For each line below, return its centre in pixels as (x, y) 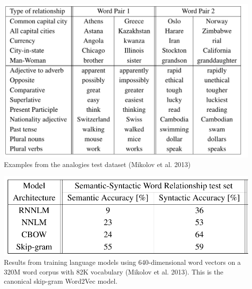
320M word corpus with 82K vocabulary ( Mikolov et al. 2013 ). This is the (114, 271)
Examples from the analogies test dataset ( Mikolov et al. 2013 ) (97, 164)
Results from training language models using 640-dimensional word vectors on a (122, 262)
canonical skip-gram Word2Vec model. (61, 281)
